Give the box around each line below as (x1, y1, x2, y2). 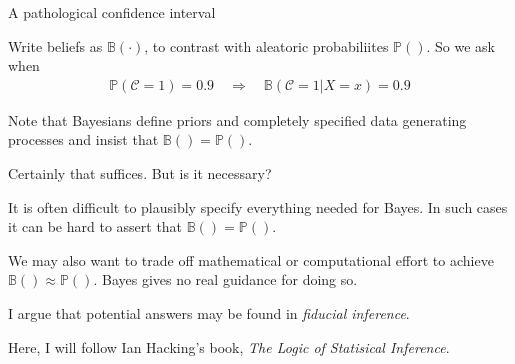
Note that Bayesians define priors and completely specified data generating (8, 109, 467, 130)
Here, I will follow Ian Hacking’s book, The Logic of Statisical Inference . (8, 336, 450, 357)
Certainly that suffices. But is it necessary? (8, 163, 272, 183)
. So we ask (426, 35, 496, 56)
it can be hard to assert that (8, 216, 183, 237)
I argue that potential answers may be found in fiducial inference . (8, 302, 410, 323)
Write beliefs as (8, 35, 103, 56)
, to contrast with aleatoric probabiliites (144, 35, 389, 56)
